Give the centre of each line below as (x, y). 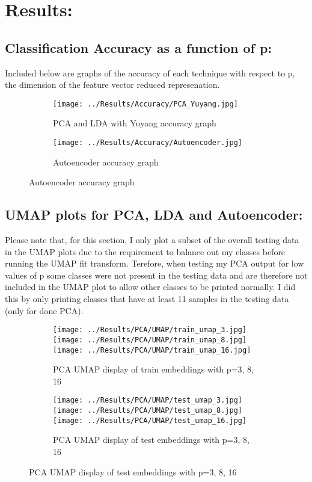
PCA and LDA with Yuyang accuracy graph (135, 123)
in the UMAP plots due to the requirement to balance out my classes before (145, 251)
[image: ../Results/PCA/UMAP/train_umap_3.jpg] (150, 330)
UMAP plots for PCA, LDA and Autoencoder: (154, 215)
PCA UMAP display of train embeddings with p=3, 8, (153, 369)
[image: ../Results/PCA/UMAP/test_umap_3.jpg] (148, 400)
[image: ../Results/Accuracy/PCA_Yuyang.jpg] (145, 104)
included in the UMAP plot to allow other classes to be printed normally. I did (150, 287)
